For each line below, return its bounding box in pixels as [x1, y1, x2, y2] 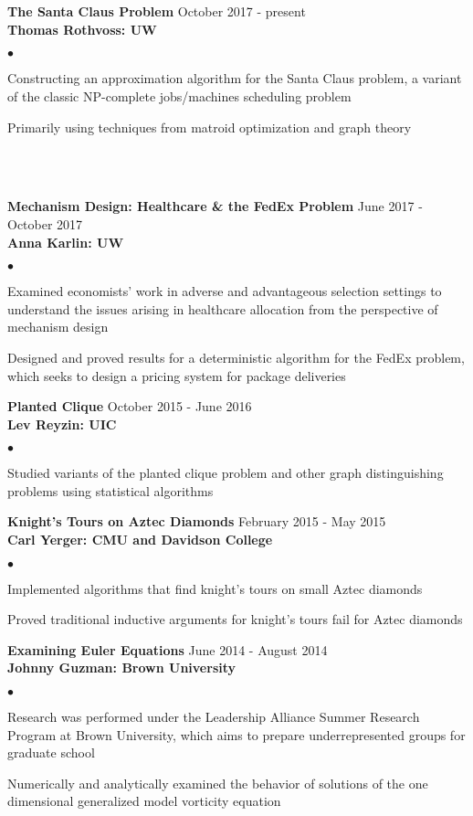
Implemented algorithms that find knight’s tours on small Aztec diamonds [7, 578, 423, 598]
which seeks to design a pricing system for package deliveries [7, 366, 346, 385]
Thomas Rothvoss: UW [7, 19, 157, 38]
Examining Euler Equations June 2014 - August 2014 [7, 640, 328, 659]
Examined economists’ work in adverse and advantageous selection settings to [7, 281, 442, 301]
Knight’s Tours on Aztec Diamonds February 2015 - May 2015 [7, 512, 386, 531]
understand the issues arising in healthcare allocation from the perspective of [7, 299, 438, 318]
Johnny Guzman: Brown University [7, 658, 236, 677]
